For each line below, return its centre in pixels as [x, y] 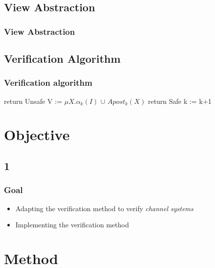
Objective [37, 134]
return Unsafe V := [33, 101]
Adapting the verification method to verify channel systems [104, 208]
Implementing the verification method [72, 225]
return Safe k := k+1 [180, 101]
